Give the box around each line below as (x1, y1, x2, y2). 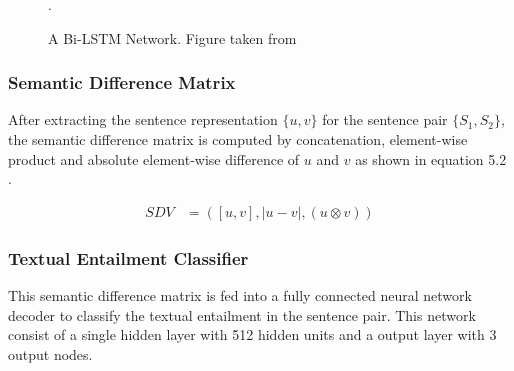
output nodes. (8, 343, 93, 364)
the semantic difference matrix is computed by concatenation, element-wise (8, 129, 468, 149)
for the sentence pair (322, 109, 448, 130)
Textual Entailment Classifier (8, 245, 249, 270)
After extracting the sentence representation (8, 109, 278, 130)
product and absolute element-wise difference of (8, 148, 300, 169)
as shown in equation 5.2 (355, 148, 507, 169)
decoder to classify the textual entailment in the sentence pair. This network (8, 304, 476, 325)
